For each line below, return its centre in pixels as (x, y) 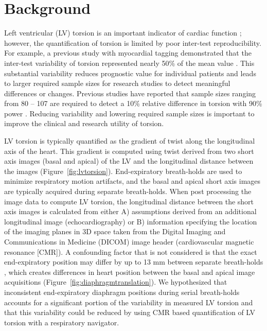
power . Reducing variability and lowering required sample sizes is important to (129, 113)
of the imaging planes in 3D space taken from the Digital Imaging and (115, 231)
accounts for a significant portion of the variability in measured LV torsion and (129, 302)
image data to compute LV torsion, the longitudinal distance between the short (129, 201)
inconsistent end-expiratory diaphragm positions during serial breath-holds (122, 292)
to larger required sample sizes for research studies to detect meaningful (117, 83)
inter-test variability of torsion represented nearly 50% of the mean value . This (129, 63)
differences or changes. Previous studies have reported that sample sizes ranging (130, 93)
